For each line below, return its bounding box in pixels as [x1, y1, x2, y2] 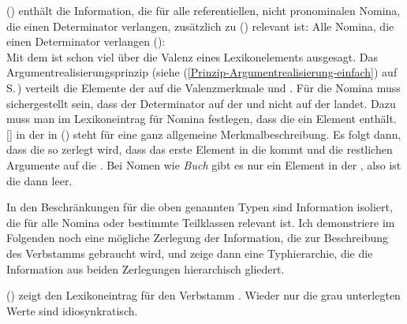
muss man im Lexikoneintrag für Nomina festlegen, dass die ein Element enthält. [6, 110, 397, 127]
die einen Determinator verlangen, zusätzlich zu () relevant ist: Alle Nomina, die [6, 17, 394, 34]
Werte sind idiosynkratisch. [6, 302, 138, 318]
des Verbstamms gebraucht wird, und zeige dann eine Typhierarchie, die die [6, 244, 373, 261]
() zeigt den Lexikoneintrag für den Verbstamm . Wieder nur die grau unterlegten [6, 287, 401, 304]
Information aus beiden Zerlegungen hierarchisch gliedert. [6, 260, 285, 277]
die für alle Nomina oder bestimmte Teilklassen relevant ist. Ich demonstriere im [6, 214, 395, 230]
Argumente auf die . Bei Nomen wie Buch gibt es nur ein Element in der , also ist [6, 156, 401, 173]
